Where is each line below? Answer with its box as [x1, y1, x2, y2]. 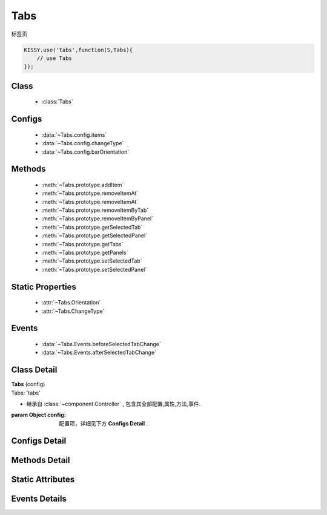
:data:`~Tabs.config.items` [41, 131, 107, 139]
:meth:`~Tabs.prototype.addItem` [41, 181, 124, 188]
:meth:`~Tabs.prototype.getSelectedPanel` [41, 232, 148, 239]
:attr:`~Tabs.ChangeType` [41, 307, 105, 315]
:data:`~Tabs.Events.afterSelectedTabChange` [41, 349, 157, 356]
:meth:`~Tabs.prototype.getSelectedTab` [41, 223, 143, 231]
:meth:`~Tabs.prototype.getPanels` [41, 249, 128, 257]
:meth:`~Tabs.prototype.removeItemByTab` [41, 206, 148, 214]
